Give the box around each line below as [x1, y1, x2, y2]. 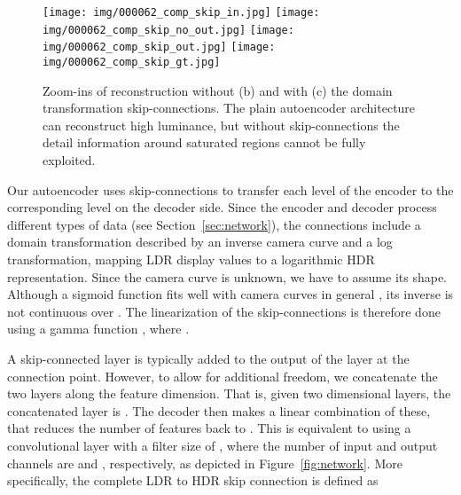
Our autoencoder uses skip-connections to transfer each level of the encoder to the [7, 180, 454, 199]
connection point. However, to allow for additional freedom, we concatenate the [7, 366, 438, 385]
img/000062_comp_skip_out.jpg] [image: [43, 41, 276, 54]
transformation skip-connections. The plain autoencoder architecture [43, 98, 416, 117]
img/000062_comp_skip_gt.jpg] [43, 55, 221, 68]
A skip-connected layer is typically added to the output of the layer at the [7, 349, 410, 367]
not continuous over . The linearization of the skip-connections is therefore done [7, 302, 441, 320]
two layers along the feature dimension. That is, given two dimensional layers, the [7, 384, 451, 403]
